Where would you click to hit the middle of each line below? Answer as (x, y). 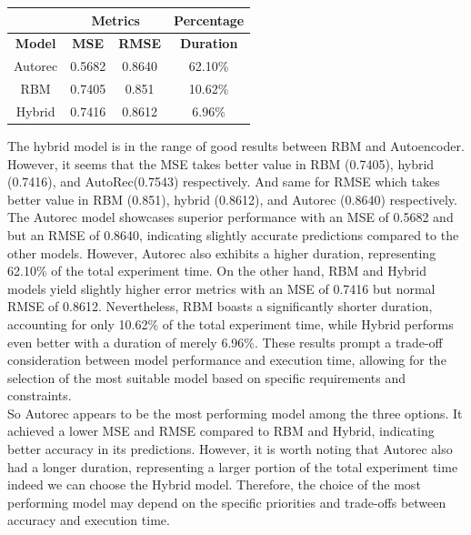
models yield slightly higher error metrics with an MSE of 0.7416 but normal (221, 288)
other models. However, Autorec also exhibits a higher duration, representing (222, 252)
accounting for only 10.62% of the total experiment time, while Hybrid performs (230, 323)
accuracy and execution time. (89, 520)
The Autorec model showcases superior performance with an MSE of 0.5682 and (230, 217)
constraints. (40, 395)
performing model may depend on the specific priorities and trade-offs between (227, 502)
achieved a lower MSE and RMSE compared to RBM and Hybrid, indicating (221, 431)
